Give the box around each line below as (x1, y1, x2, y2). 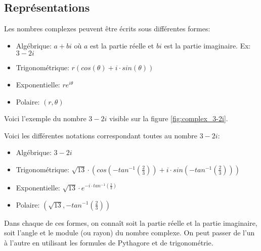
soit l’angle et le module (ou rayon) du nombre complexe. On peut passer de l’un (4, 227, 255, 238)
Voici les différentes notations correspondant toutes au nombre (4, 130, 198, 140)
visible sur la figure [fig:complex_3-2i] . (109, 113, 228, 124)
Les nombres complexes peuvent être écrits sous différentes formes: (4, 23, 210, 34)
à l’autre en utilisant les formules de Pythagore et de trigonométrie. (4, 237, 213, 247)
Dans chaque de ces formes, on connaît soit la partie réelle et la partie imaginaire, (4, 217, 257, 228)
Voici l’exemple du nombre (4, 113, 86, 124)
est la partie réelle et (90, 40, 154, 51)
